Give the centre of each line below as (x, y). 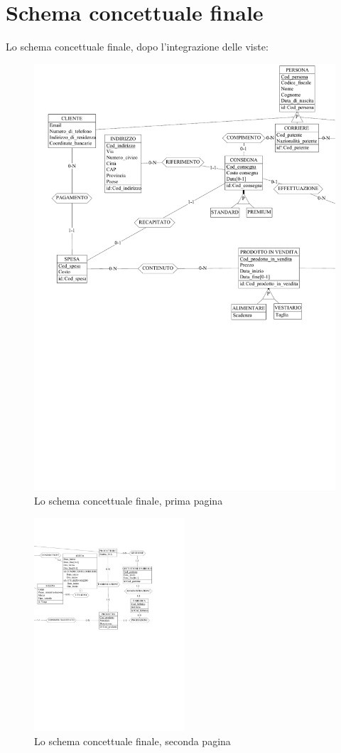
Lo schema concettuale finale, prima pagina (129, 500)
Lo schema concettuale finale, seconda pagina (132, 741)
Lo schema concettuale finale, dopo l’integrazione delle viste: (137, 47)
